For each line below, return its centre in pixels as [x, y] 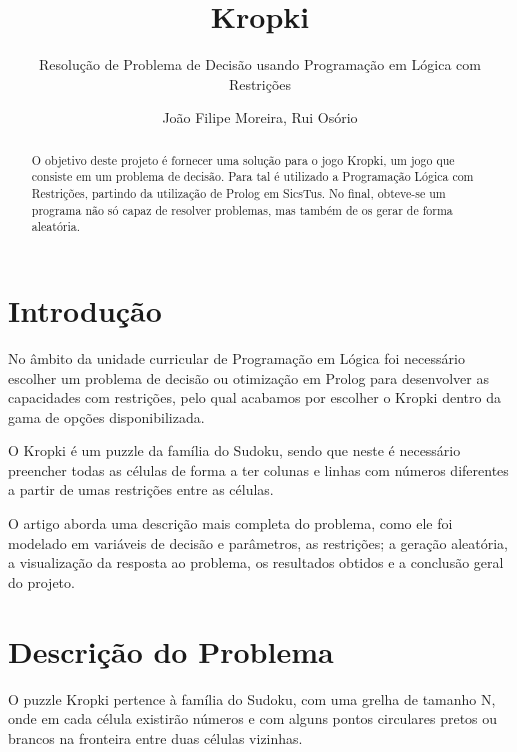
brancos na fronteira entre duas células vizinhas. [155, 737]
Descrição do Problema [171, 650]
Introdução [85, 309]
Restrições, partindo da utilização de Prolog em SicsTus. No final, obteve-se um [238, 193]
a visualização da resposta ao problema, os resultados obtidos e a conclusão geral [256, 562]
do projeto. [41, 581]
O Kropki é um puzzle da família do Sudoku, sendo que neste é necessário [234, 450]
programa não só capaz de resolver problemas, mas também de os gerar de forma [242, 209]
